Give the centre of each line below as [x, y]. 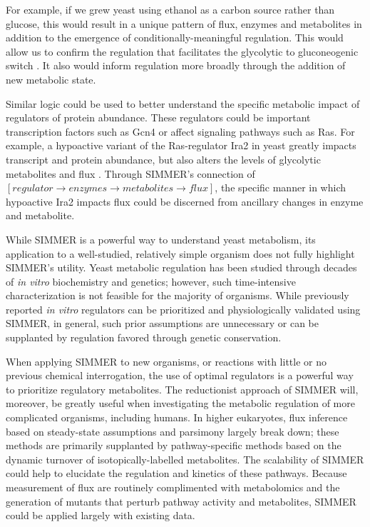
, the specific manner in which [281, 187]
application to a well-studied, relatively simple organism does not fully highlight [180, 253]
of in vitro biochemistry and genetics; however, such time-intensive [151, 281]
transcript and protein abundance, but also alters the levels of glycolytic [163, 159]
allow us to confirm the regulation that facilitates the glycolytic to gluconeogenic [182, 51]
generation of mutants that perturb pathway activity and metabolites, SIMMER [181, 501]
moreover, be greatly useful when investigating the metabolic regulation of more [180, 403]
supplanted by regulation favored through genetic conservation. [144, 337]
